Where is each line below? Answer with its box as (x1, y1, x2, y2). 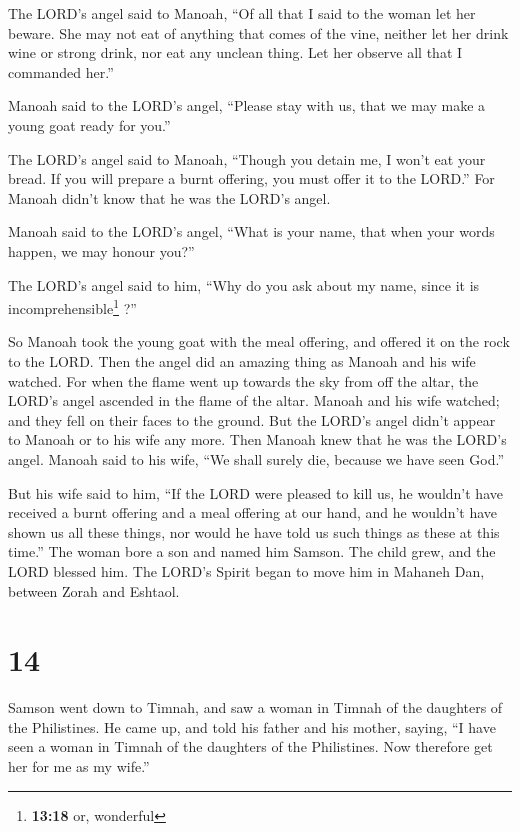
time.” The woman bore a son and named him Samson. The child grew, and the (8, 541, 496, 562)
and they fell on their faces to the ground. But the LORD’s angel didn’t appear (8, 409, 496, 430)
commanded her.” (8, 61, 114, 82)
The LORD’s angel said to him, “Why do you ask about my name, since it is (8, 274, 480, 295)
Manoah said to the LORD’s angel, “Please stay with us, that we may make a (8, 95, 486, 116)
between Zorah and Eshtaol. (8, 580, 180, 601)
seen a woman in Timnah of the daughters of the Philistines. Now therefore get (8, 736, 493, 757)
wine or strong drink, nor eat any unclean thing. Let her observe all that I (8, 42, 463, 63)
